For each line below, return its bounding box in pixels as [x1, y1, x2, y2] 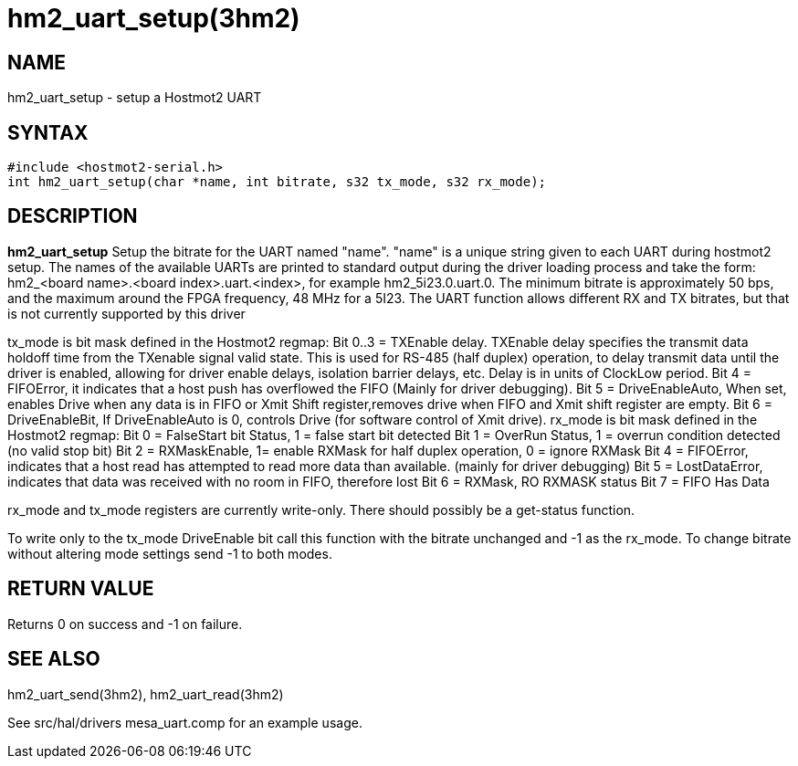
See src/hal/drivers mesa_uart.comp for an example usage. [7, 714, 362, 730]
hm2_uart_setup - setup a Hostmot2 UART [7, 89, 262, 106]
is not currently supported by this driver [7, 305, 246, 321]
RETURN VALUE [7, 577, 154, 601]
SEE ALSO [7, 647, 100, 671]
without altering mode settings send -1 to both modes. [7, 545, 332, 561]
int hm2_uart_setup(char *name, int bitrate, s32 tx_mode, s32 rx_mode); [7, 174, 547, 190]
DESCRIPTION [7, 205, 138, 228]
